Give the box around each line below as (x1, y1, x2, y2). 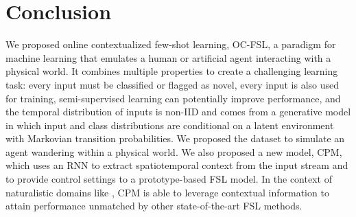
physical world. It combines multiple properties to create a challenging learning (5, 64, 338, 78)
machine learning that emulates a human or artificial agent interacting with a (5, 50, 331, 65)
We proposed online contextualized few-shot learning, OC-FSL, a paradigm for (5, 37, 336, 52)
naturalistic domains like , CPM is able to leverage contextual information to (5, 185, 329, 199)
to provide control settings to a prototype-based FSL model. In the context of (5, 172, 332, 186)
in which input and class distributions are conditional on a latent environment (5, 117, 334, 132)
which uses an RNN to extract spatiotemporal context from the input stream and (5, 158, 348, 172)
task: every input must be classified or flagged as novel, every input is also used (5, 77, 340, 91)
